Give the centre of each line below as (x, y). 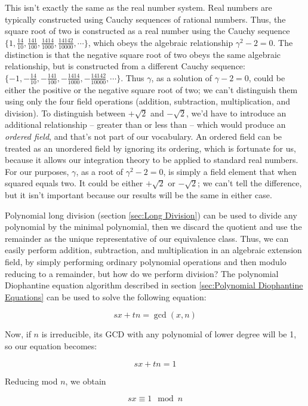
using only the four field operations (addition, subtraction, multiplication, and (148, 101)
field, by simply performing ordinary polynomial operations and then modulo (146, 261)
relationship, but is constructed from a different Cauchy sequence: (125, 66)
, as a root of (100, 171)
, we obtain (86, 381)
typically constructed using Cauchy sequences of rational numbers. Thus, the (145, 19)
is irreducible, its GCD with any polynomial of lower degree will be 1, (169, 334)
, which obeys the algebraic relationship (161, 42)
